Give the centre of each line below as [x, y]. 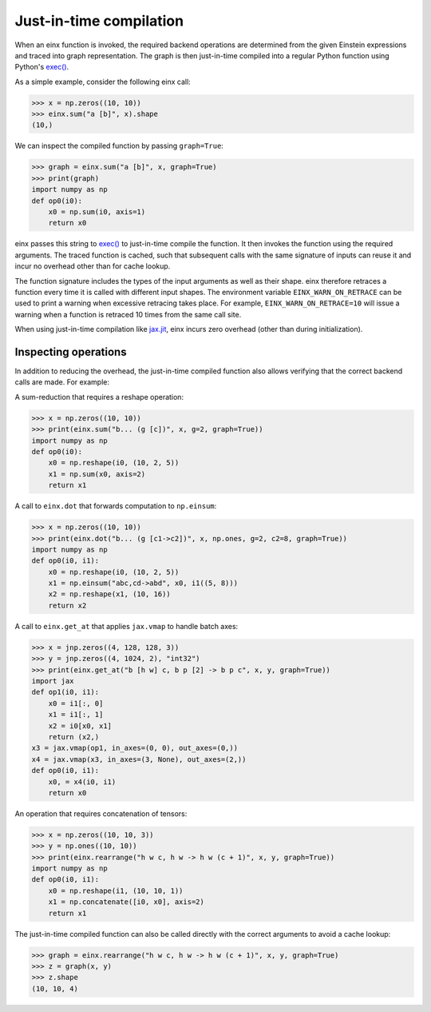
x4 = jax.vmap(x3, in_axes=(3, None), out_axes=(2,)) [139, 759]
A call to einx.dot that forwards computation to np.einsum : [116, 506]
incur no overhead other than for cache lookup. [93, 266]
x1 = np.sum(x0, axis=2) [97, 474]
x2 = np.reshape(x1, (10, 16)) [109, 594]
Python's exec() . [42, 67]
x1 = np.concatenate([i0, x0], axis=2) [127, 902]
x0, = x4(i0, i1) [82, 782]
